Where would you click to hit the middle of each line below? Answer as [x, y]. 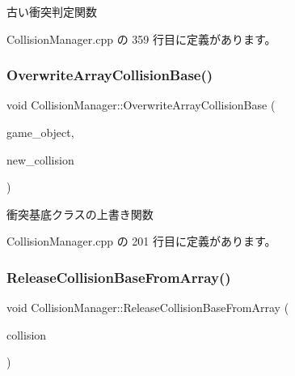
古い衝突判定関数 [52, 11]
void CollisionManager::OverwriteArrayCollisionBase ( [141, 105]
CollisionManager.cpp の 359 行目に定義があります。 [141, 38]
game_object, [40, 132]
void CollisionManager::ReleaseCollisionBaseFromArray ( [148, 308]
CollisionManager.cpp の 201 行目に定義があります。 [141, 241]
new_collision [40, 159]
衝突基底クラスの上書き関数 [80, 214]
